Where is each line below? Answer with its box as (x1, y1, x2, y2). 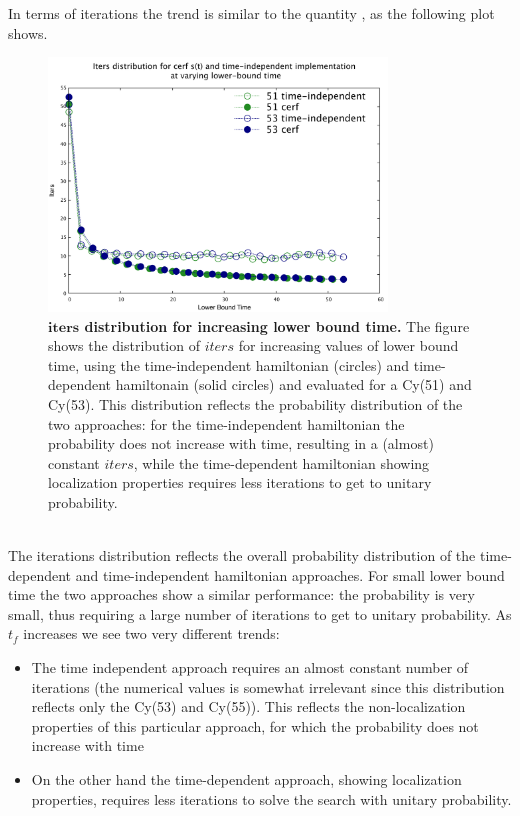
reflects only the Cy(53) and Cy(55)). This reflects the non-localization (31, 696, 466, 717)
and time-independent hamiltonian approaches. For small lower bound (75, 564, 505, 585)
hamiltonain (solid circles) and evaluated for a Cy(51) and (115, 374, 472, 395)
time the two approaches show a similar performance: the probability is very (8, 584, 475, 605)
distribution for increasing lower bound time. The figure (84, 315, 470, 336)
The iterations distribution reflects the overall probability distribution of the (8, 545, 476, 566)
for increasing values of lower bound (238, 335, 459, 356)
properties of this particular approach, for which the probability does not (31, 715, 479, 736)
